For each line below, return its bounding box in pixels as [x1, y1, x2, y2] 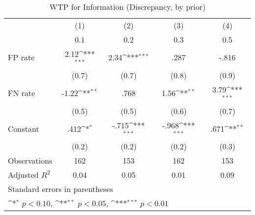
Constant [8, 122, 39, 134]
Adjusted [8, 169, 39, 181]
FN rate [8, 87, 35, 99]
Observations [8, 155, 52, 167]
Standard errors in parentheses [8, 183, 113, 195]
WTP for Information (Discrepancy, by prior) [49, 1, 206, 12]
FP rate [8, 51, 35, 63]
